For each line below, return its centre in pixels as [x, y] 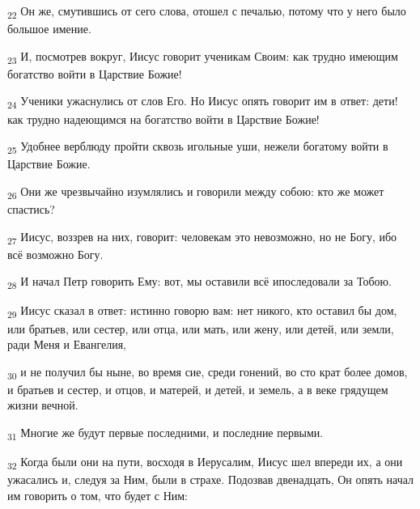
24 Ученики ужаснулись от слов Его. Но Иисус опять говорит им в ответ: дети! [203, 102]
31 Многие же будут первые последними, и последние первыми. [165, 433]
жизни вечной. [43, 405]
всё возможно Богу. [55, 254]
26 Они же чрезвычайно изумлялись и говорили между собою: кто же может [196, 192]
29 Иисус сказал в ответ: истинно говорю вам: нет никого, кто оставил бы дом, [202, 312]
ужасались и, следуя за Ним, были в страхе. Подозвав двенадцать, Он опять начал [211, 479]
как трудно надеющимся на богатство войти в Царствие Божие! [163, 119]
